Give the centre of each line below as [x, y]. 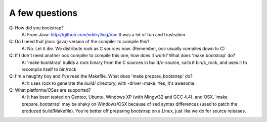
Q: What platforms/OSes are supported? [50, 90]
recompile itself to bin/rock [49, 69]
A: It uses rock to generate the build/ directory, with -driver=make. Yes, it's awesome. [109, 83]
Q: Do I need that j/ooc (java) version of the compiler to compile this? [79, 42]
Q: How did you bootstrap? [36, 28]
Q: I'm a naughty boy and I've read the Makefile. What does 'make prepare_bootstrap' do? [101, 76]
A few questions [43, 13]
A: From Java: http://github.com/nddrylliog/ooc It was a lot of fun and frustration [103, 34]
